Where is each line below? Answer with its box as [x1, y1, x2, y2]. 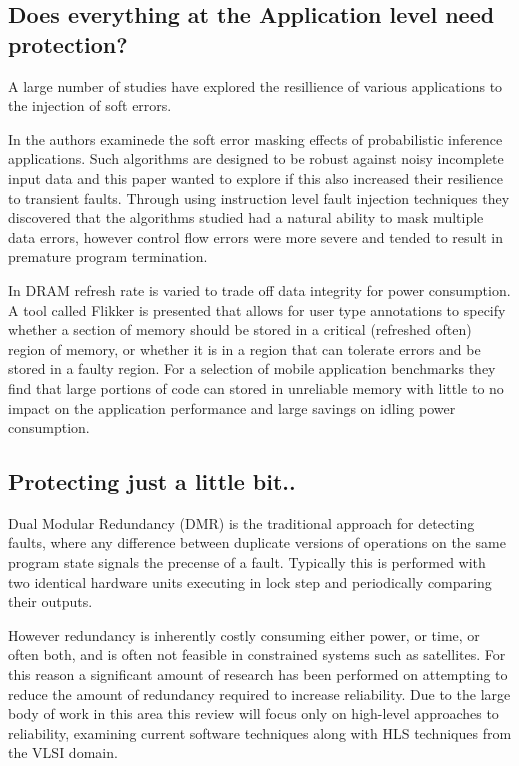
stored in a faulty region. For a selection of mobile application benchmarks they [8, 358, 496, 379]
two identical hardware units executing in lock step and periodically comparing [8, 571, 492, 592]
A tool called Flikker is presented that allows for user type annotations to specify [8, 299, 506, 320]
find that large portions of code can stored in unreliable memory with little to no [8, 377, 504, 398]
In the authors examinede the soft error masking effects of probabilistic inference [8, 128, 503, 149]
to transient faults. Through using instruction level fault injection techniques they [8, 187, 510, 208]
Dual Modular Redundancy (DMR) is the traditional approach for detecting [8, 512, 475, 533]
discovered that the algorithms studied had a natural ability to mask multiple [8, 207, 484, 228]
